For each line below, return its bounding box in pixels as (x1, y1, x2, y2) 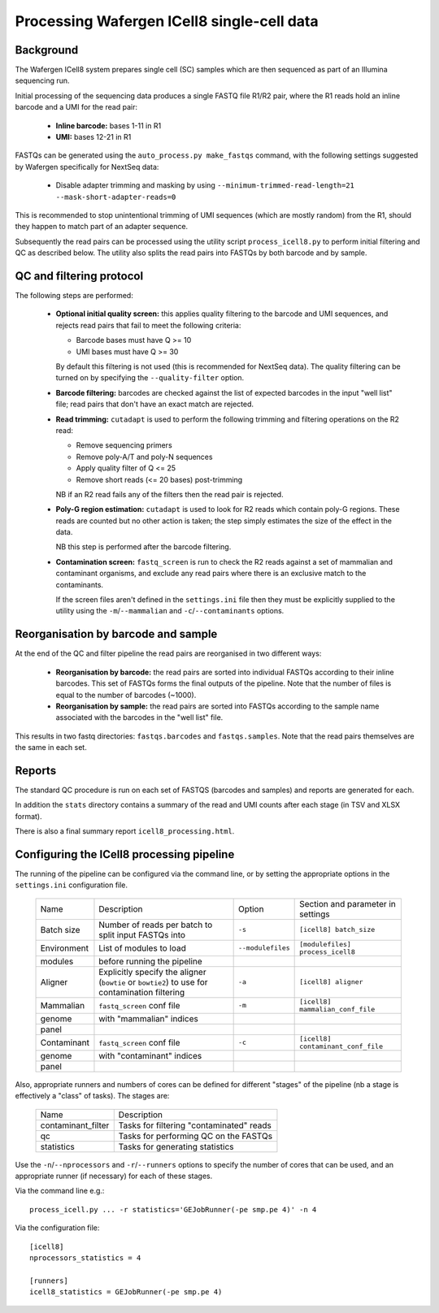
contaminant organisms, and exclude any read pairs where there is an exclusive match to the (55, 569, 367, 578)
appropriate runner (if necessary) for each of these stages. (15, 1171, 213, 1181)
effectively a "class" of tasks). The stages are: (15, 1091, 170, 1101)
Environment (40, 942, 89, 954)
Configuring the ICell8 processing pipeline (15, 847, 235, 861)
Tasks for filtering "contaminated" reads (118, 1120, 272, 1131)
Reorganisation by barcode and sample (15, 627, 218, 641)
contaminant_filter (40, 1120, 110, 1131)
